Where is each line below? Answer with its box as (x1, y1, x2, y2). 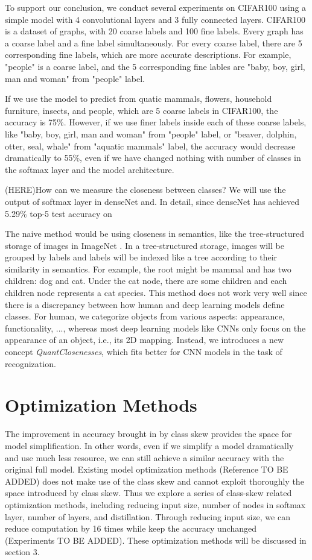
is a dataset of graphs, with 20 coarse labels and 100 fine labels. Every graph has (5, 25, 304, 37)
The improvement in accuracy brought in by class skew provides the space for (5, 427, 292, 440)
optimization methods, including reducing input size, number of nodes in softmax (5, 498, 306, 511)
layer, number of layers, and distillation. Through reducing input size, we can (5, 510, 290, 523)
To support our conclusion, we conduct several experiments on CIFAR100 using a (5, 1, 307, 13)
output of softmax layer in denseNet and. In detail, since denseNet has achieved (5, 195, 300, 207)
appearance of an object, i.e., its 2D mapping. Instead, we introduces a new (5, 333, 284, 346)
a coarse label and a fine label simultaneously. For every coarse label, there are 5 (5, 36, 302, 49)
